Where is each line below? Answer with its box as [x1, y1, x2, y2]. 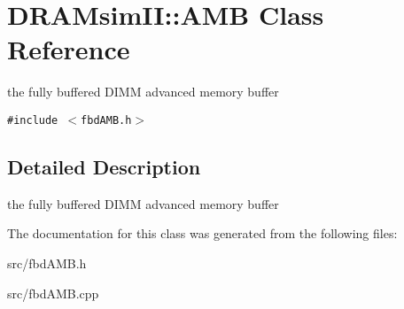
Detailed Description [7, 152, 201, 180]
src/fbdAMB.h [7, 253, 87, 272]
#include [7, 113, 58, 127]
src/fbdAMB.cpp [7, 283, 99, 302]
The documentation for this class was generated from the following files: [7, 224, 398, 243]
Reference [7, 31, 130, 67]
